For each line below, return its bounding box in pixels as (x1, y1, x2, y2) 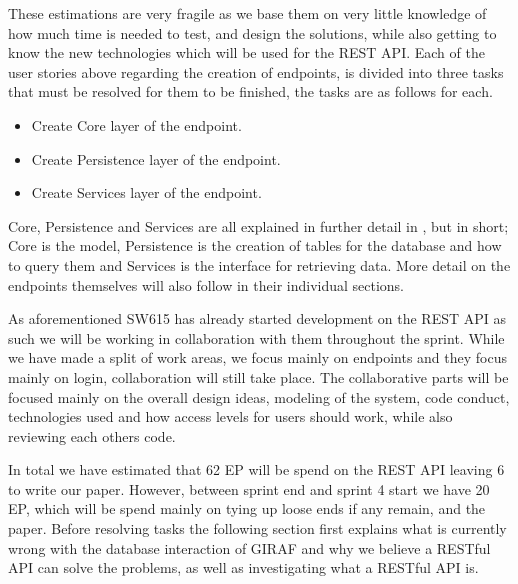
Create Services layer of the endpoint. (31, 182, 262, 203)
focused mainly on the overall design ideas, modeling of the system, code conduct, (8, 386, 510, 407)
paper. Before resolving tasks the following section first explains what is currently (8, 518, 507, 539)
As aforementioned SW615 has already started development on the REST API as (8, 308, 506, 329)
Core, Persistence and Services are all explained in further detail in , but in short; (8, 215, 509, 236)
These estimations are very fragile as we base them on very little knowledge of (8, 3, 487, 23)
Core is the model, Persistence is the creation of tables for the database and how (8, 235, 502, 256)
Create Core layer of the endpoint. (31, 114, 242, 135)
